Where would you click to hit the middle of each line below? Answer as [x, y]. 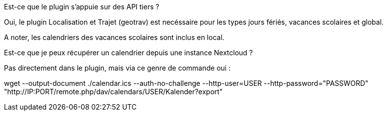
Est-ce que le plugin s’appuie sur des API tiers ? [82, 7]
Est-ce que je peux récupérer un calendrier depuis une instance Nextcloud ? [128, 53]
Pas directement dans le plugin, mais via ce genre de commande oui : [117, 68]
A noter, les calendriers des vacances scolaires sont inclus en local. [114, 37]
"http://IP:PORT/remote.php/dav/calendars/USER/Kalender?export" [113, 92]
